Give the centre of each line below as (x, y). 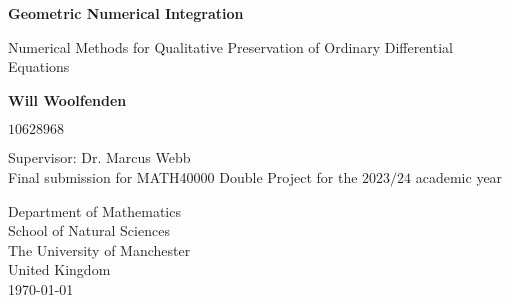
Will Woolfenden (67, 99)
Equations (39, 66)
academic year (459, 176)
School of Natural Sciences (89, 230)
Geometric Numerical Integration (126, 13)
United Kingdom (59, 269)
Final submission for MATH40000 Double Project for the (183, 176)
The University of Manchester (99, 249)
